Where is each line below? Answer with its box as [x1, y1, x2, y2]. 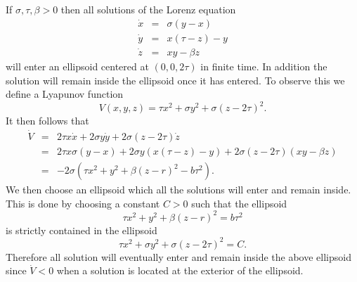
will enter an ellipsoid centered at [6, 58, 149, 73]
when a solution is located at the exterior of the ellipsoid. [56, 263, 304, 278]
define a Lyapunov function [6, 86, 124, 101]
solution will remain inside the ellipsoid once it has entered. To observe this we [6, 72, 345, 87]
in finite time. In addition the [200, 58, 327, 73]
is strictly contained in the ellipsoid [6, 222, 157, 237]
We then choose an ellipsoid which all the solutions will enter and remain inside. [6, 182, 351, 197]
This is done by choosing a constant [6, 196, 160, 210]
